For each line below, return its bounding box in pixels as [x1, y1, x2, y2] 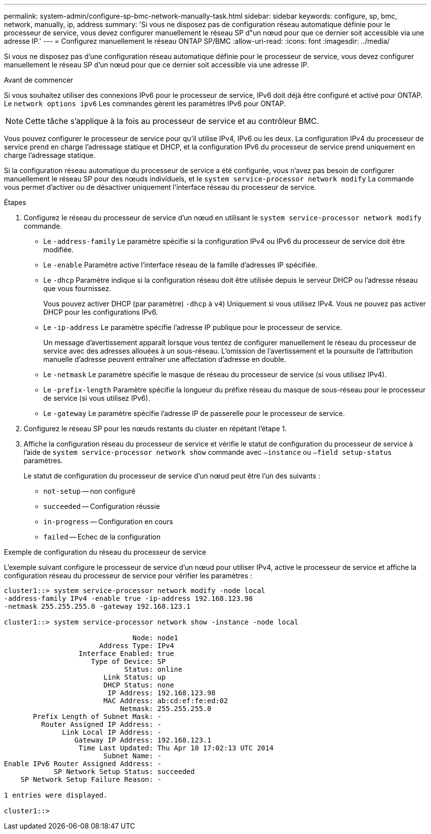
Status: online [124, 665, 183, 673]
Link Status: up [103, 673, 166, 681]
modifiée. [43, 245, 74, 254]
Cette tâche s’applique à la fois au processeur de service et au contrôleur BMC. [25, 116, 319, 126]
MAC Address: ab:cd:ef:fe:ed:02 [103, 697, 228, 705]
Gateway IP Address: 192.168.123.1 [74, 736, 212, 744]
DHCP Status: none [103, 681, 174, 689]
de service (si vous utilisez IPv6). [43, 394, 150, 402]
